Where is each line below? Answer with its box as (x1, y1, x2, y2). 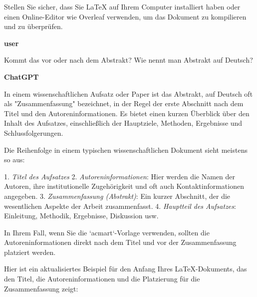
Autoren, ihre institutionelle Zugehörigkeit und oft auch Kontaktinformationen (4, 181, 244, 191)
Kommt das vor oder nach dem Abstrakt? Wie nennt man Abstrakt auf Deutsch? (4, 55, 253, 65)
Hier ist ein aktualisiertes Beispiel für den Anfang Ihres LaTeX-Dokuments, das (4, 263, 247, 274)
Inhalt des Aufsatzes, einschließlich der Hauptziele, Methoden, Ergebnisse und (4, 118, 243, 128)
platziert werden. (4, 246, 56, 257)
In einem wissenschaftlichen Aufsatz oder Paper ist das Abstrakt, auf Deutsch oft (4, 88, 253, 99)
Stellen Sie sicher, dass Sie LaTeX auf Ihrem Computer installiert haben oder (4, 2, 241, 12)
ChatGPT (4, 71, 39, 82)
